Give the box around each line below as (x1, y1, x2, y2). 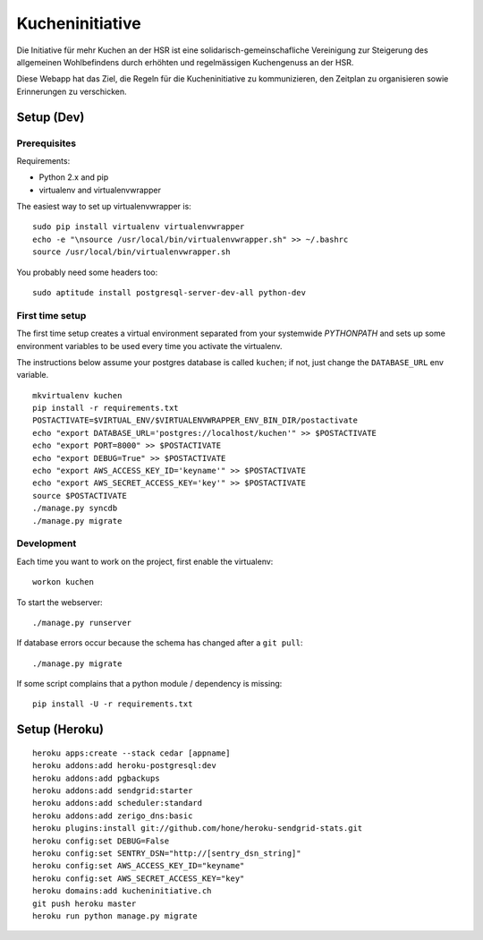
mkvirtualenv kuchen (32, 390, 123, 400)
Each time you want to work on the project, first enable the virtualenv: (16, 556, 274, 567)
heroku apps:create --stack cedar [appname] (32, 748, 232, 758)
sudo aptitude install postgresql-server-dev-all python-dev (32, 287, 306, 297)
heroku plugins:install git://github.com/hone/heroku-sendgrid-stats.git (32, 824, 363, 833)
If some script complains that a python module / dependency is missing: (16, 679, 283, 689)
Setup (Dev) (16, 109, 85, 124)
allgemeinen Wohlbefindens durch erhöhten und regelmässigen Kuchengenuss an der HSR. (16, 56, 354, 67)
